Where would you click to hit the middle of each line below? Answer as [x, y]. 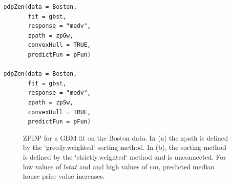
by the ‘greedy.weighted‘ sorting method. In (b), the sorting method [125, 147]
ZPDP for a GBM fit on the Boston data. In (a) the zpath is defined [126, 137]
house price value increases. [64, 176]
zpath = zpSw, [51, 102]
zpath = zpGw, [51, 35]
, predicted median [187, 166]
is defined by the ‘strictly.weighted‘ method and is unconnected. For [125, 156]
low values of [42, 166]
